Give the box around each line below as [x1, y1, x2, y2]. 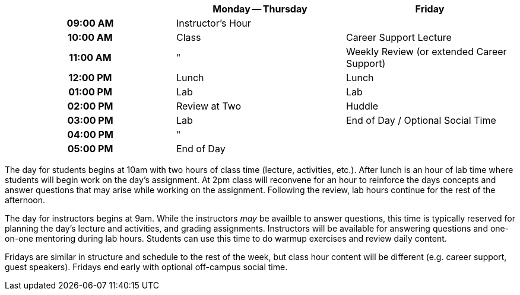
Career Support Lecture [345, 31, 452, 43]
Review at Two [176, 100, 242, 112]
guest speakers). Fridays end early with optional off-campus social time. [5, 262, 288, 272]
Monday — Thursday [213, 3, 307, 15]
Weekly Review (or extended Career [345, 46, 507, 57]
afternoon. [5, 195, 46, 205]
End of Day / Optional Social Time [345, 114, 496, 126]
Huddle [345, 100, 379, 112]
